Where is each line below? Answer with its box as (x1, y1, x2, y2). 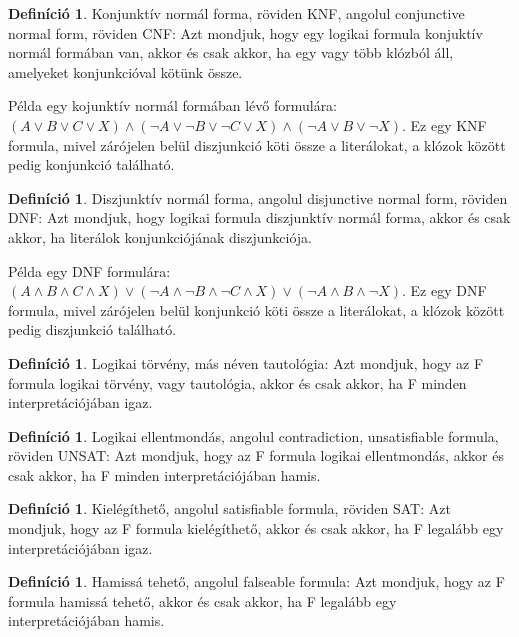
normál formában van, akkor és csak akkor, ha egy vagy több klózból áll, (8, 42, 454, 63)
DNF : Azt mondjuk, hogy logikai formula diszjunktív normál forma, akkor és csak (8, 207, 511, 228)
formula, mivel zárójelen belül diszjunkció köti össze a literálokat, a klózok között (8, 134, 506, 155)
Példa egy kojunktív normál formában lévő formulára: (8, 95, 338, 116)
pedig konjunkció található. (8, 154, 175, 175)
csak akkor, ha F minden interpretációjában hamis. (8, 464, 321, 485)
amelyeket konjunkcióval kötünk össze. (8, 61, 243, 82)
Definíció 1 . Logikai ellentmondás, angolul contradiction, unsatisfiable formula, (8, 425, 499, 446)
